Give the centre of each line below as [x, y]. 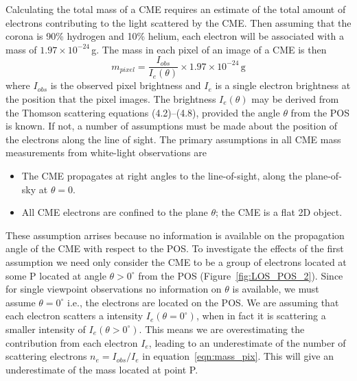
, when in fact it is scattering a [261, 316]
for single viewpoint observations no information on [114, 289]
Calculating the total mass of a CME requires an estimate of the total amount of [176, 9]
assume [21, 302]
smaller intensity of [46, 329]
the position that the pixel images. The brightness [111, 99]
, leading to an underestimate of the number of [247, 342]
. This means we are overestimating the [222, 329]
